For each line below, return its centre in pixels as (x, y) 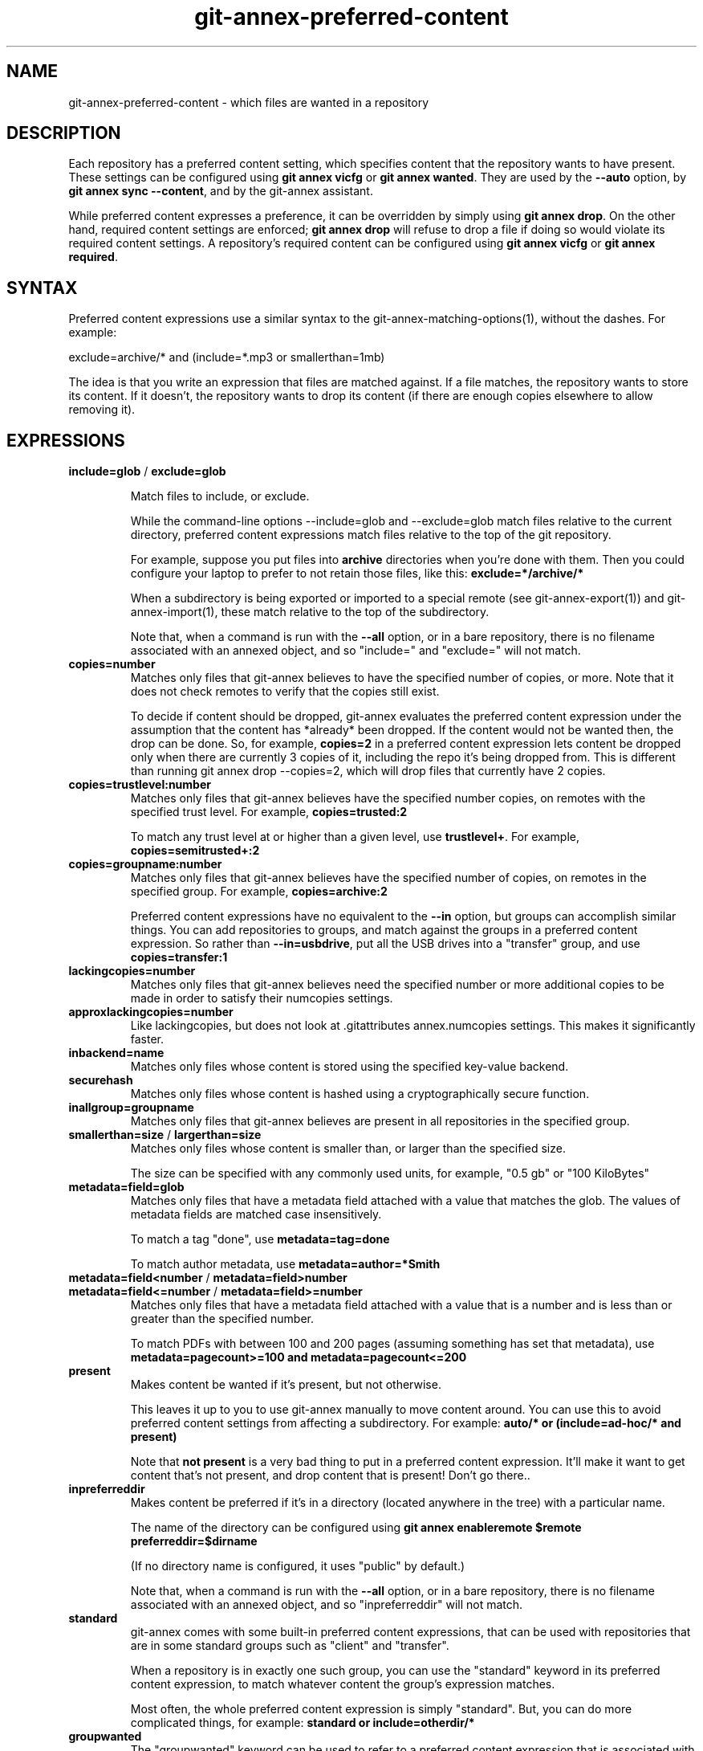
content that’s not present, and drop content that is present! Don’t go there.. (330, 1475)
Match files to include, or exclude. (220, 496)
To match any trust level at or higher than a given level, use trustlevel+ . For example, (355, 837)
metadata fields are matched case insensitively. (256, 1214)
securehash (101, 1080)
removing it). (102, 410)
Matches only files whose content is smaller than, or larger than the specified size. (348, 1149)
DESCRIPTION (64, 133)
